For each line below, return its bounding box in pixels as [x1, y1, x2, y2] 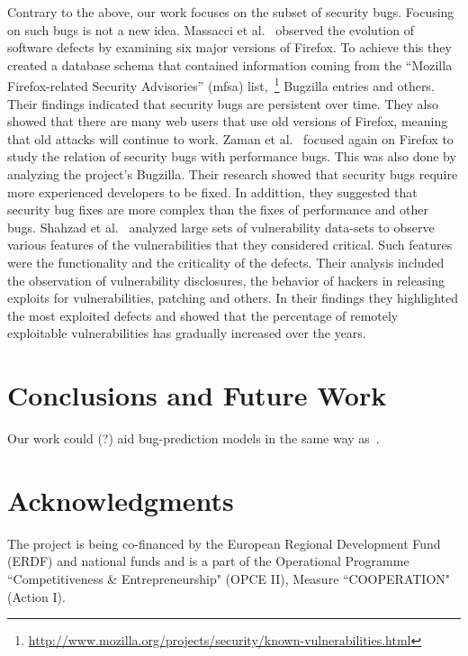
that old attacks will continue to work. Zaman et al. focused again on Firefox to [7, 129, 454, 148]
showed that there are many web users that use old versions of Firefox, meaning [7, 112, 448, 131]
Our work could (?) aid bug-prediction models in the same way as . [7, 429, 380, 448]
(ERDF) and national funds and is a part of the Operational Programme [7, 551, 409, 570]
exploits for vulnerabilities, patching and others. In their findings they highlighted [7, 288, 459, 307]
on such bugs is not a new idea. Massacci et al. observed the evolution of [7, 20, 414, 39]
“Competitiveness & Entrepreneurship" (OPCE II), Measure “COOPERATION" [7, 569, 451, 588]
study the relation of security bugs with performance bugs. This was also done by [7, 147, 456, 166]
